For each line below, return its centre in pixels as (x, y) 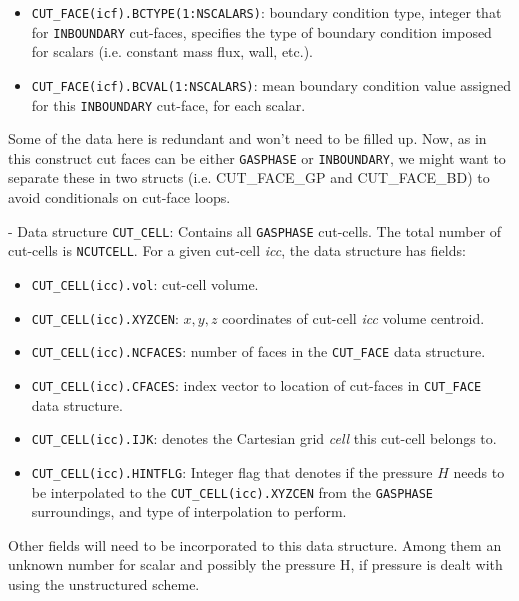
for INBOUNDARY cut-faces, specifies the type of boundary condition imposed (261, 31)
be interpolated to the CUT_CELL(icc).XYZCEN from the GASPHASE (232, 491)
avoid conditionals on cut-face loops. (119, 197)
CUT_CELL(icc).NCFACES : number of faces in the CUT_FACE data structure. (258, 351)
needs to (479, 471)
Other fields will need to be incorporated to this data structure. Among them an (255, 544)
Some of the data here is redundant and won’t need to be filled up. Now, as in (247, 138)
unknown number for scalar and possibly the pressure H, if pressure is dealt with (255, 564)
